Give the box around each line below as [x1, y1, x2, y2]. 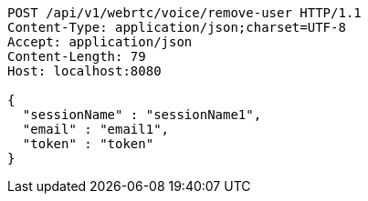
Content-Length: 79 [7, 49, 146, 64]
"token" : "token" [22, 136, 154, 151]
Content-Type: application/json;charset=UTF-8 [7, 20, 346, 35]
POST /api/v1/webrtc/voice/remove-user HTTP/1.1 [7, 5, 362, 20]
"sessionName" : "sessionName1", [22, 107, 262, 122]
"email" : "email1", [22, 122, 170, 136]
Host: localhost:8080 [7, 64, 162, 78]
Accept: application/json [7, 35, 193, 49]
